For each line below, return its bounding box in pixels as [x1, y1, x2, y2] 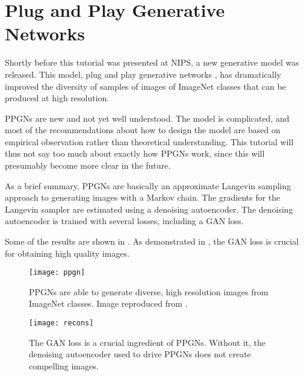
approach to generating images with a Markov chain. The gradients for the [5, 191, 281, 204]
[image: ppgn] [29, 268, 85, 277]
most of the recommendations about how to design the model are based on [5, 124, 281, 136]
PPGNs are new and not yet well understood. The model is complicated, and [5, 111, 290, 124]
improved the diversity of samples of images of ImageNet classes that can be [5, 80, 286, 92]
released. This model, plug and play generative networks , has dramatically [5, 67, 281, 80]
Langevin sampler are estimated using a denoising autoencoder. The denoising [5, 202, 293, 215]
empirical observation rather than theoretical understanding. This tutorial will [5, 135, 294, 148]
